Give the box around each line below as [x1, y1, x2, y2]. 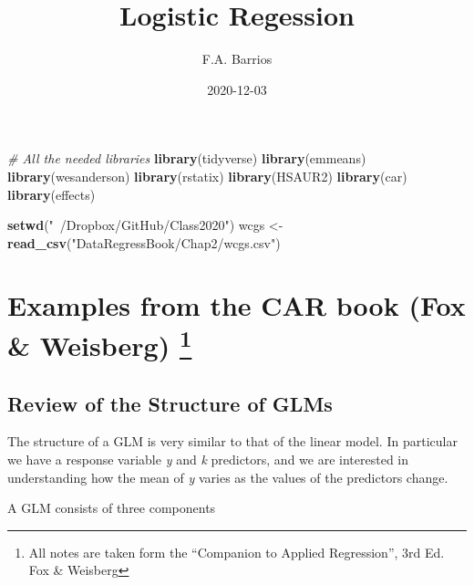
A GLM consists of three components [7, 498, 216, 517]
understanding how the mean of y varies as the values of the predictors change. [7, 467, 448, 486]
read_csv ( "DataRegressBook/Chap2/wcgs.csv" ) [7, 233, 281, 252]
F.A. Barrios [201, 49, 273, 68]
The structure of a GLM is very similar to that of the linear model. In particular [7, 432, 458, 451]
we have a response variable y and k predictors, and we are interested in [7, 449, 409, 468]
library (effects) [7, 184, 96, 204]
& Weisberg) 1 [7, 322, 192, 363]
